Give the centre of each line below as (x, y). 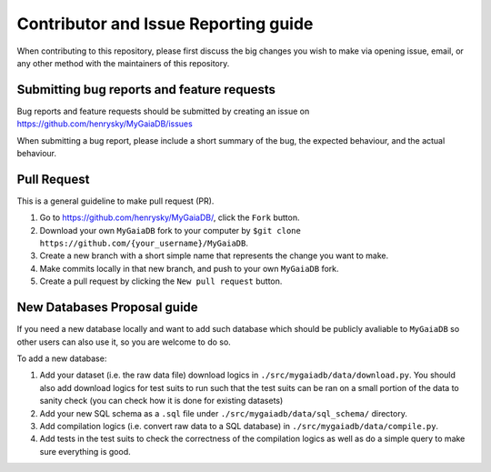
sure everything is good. (85, 451)
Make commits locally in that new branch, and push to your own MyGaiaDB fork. (190, 268)
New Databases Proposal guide (108, 308)
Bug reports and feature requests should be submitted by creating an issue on (163, 111)
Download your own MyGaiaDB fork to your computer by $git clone (170, 230)
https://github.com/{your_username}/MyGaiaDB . (144, 243)
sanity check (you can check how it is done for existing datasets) (161, 401)
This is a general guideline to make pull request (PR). (115, 201)
